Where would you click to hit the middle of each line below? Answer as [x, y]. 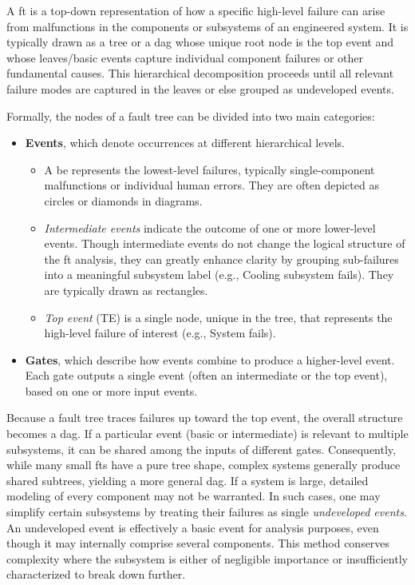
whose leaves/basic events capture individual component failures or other [185, 57]
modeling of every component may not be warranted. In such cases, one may [194, 496]
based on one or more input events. [111, 390]
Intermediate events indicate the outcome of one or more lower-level [210, 227]
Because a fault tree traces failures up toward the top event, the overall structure [205, 418]
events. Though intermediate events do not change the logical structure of [225, 243]
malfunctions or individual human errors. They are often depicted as [211, 185]
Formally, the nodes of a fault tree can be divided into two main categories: [191, 115]
